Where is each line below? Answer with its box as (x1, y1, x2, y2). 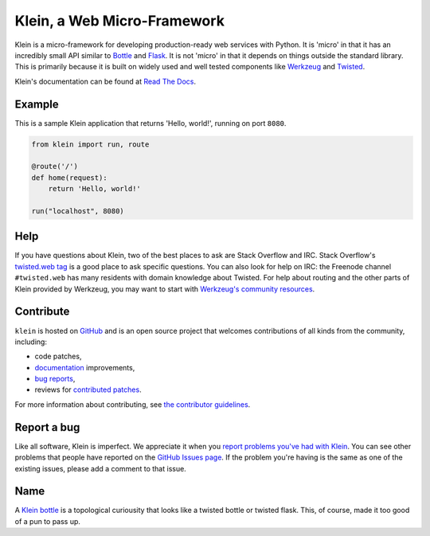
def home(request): (31, 173, 107, 182)
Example (14, 97, 59, 111)
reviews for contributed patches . (34, 385, 143, 394)
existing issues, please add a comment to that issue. (14, 464, 186, 473)
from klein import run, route (31, 139, 150, 149)
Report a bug (14, 421, 80, 434)
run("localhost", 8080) (31, 206, 125, 215)
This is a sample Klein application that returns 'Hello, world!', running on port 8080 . (14, 118, 287, 127)
